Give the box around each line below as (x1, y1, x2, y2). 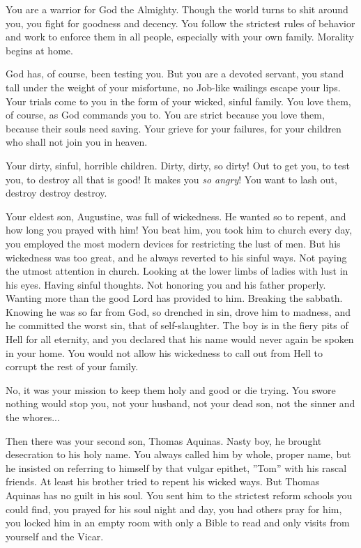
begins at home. (6, 43, 73, 57)
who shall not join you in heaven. (6, 135, 148, 149)
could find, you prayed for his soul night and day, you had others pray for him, (6, 501, 342, 516)
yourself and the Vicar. (6, 528, 104, 543)
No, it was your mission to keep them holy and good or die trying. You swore (6, 382, 336, 397)
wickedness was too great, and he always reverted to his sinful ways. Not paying (6, 250, 347, 264)
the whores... (6, 410, 60, 425)
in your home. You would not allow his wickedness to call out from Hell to (6, 345, 323, 360)
